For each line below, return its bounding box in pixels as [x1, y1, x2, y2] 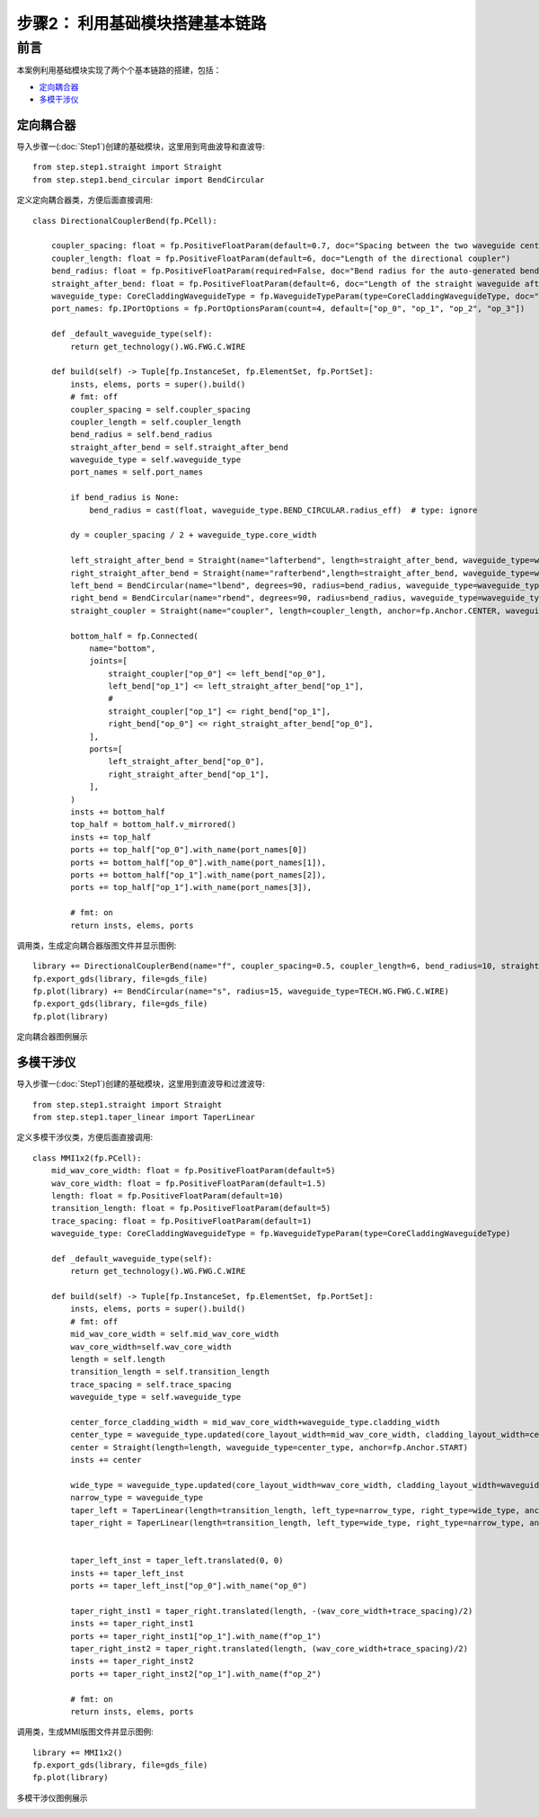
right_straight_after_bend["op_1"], [108, 769, 269, 779]
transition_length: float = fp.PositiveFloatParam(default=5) [50, 1203, 331, 1214]
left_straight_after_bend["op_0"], [108, 756, 265, 767]
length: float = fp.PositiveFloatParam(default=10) [50, 1190, 284, 1200]
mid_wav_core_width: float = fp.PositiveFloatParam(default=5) [50, 1165, 336, 1176]
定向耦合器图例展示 [16, 1031, 88, 1042]
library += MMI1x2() [32, 1747, 123, 1758]
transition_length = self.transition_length [70, 1367, 269, 1377]
